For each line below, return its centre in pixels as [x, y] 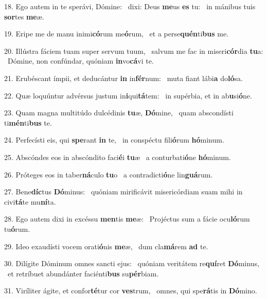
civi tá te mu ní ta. [30, 201]
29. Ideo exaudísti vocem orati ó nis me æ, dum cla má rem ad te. [106, 246]
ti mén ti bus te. [28, 122]
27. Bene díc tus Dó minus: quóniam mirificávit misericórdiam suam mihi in [123, 192]
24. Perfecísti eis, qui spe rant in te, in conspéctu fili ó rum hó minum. [114, 140]
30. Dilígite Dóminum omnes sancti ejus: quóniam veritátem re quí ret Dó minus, [132, 263]
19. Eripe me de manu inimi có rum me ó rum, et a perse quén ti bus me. [117, 34]
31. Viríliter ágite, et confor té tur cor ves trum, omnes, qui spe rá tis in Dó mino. [131, 291]
